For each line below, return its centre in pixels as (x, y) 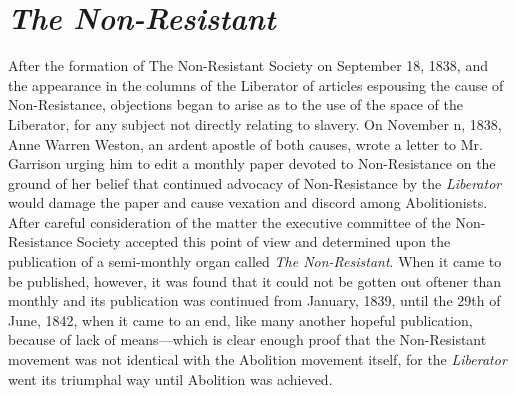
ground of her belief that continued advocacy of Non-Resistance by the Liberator (255, 182)
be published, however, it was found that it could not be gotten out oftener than (254, 280)
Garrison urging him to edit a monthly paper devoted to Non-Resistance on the (252, 163)
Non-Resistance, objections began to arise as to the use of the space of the (235, 104)
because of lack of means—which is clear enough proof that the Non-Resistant (247, 339)
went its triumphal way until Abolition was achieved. (170, 378)
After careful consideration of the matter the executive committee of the (229, 221)
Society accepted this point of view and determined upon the (263, 241)
